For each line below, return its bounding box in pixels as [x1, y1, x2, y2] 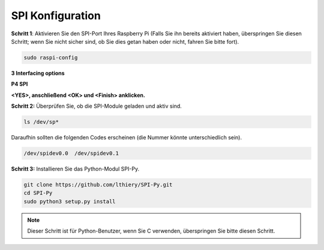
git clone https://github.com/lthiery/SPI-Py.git [23, 181, 173, 188]
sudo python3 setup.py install [23, 198, 116, 205]
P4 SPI [11, 81, 28, 88]
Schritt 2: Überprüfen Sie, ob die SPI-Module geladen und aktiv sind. [11, 102, 182, 110]
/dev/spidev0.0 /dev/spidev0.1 [23, 150, 119, 157]
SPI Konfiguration [11, 9, 101, 22]
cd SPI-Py [23, 190, 53, 197]
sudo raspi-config [23, 54, 78, 61]
